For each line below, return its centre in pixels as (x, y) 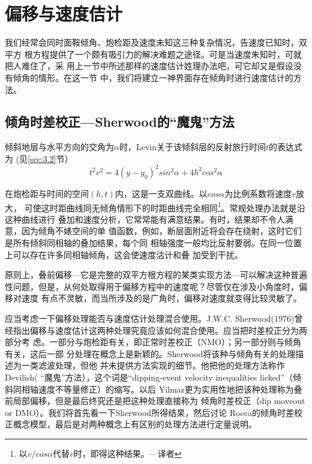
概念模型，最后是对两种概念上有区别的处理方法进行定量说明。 (135, 424)
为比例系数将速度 (258, 193)
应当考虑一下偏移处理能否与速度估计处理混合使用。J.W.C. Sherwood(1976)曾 (154, 318)
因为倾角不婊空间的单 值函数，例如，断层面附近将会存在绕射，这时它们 (161, 231)
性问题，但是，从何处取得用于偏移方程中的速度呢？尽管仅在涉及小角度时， (152, 286)
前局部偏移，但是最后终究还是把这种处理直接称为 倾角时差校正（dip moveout (155, 401)
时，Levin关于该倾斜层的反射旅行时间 (193, 147)
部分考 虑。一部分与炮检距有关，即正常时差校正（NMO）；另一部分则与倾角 (153, 342)
